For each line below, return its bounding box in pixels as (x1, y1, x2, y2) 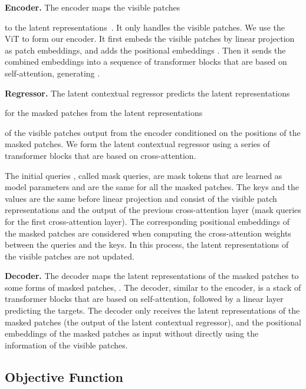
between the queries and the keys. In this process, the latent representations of (5, 238, 289, 251)
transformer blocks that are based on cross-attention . (5, 149, 196, 161)
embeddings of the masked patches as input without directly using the (5, 327, 259, 340)
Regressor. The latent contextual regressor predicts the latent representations (5, 87, 290, 99)
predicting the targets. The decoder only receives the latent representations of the (5, 304, 300, 317)
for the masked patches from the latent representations (5, 107, 203, 119)
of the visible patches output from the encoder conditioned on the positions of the (5, 126, 301, 138)
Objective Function (5, 367, 124, 385)
